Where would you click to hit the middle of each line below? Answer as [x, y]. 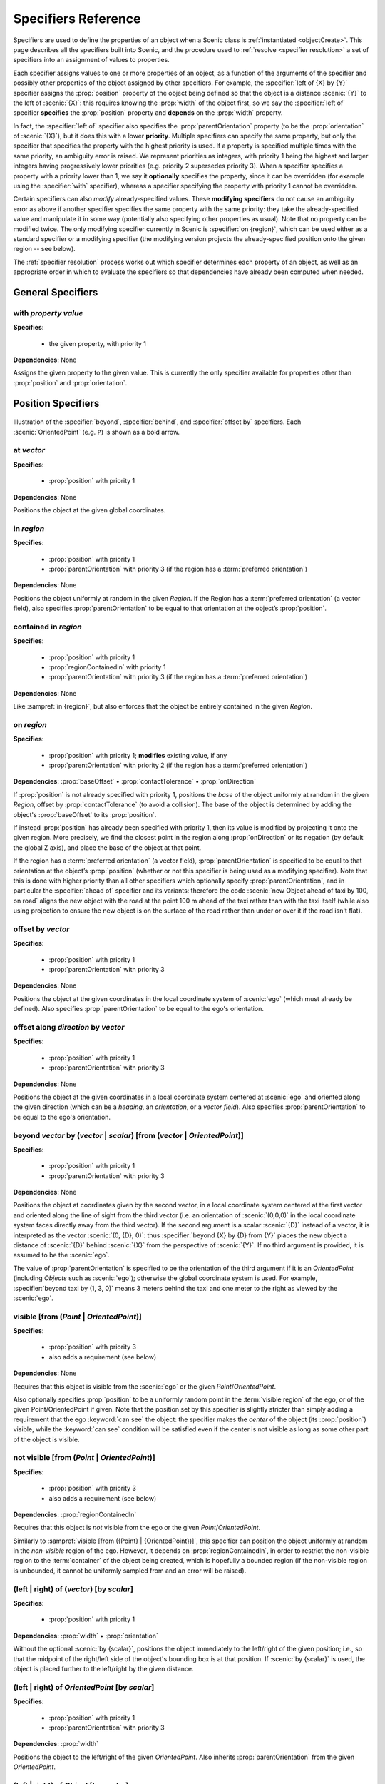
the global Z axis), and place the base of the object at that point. [107, 847]
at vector [29, 450]
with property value [48, 313]
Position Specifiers [56, 403]
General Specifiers [56, 292]
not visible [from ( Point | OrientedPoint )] [84, 1458]
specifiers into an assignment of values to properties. [92, 60]
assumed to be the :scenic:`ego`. [61, 1255]
